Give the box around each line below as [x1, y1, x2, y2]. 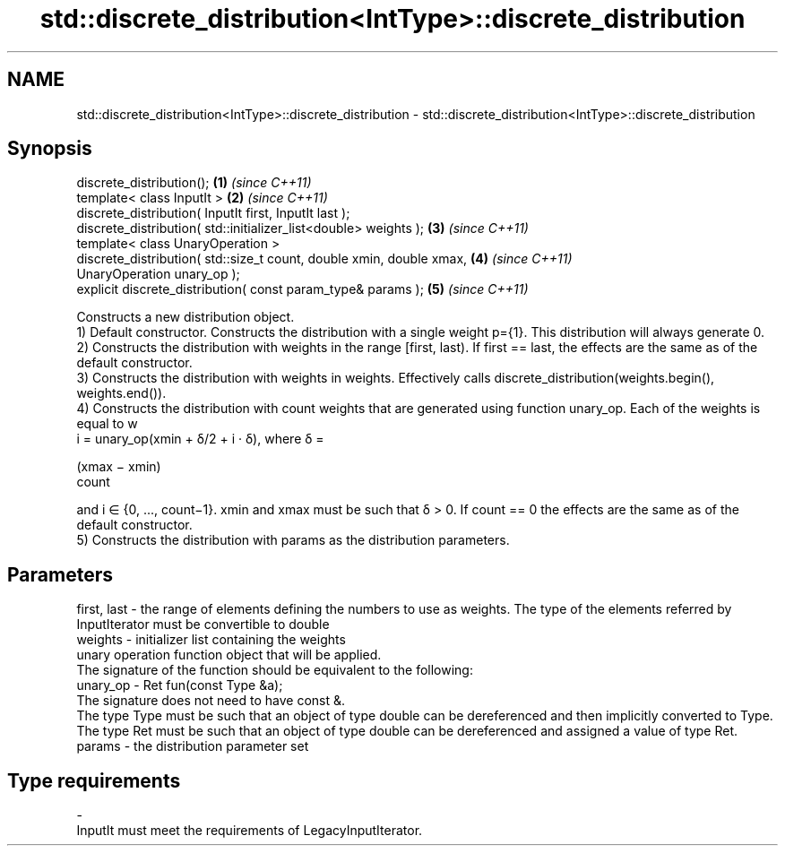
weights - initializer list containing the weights [76, 632, 346, 648]
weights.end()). [76, 385, 167, 401]
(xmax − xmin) [76, 459, 161, 475]
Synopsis [7, 137, 92, 160]
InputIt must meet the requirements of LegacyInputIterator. [76, 823, 423, 839]
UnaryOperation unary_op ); [76, 266, 240, 282]
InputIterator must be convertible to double [76, 616, 330, 633]
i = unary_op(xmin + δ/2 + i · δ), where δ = [76, 431, 324, 447]
